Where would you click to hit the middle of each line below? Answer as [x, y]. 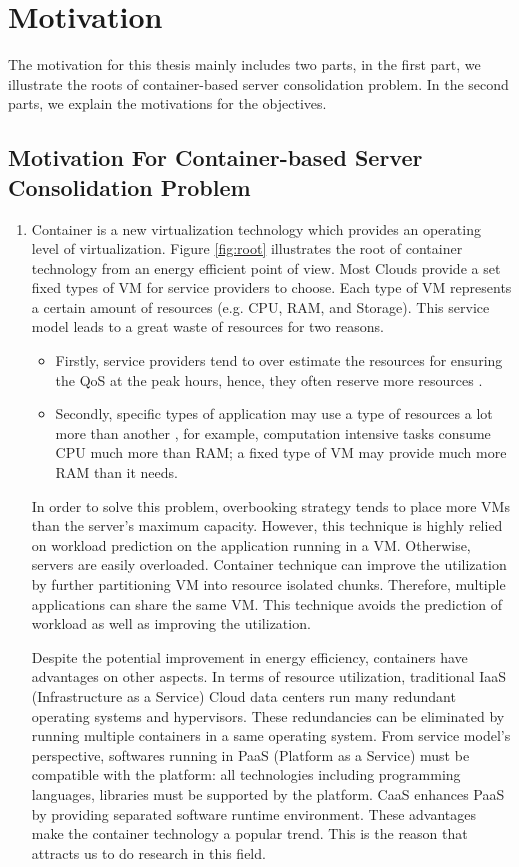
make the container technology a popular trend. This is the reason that [249, 833]
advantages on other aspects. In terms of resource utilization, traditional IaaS [269, 676]
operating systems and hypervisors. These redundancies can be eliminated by [268, 715]
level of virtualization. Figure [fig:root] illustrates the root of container [247, 248]
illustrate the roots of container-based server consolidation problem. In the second [258, 83]
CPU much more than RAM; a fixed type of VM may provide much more [281, 452]
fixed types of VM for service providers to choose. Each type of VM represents [271, 287]
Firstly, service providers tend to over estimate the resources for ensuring [279, 360]
